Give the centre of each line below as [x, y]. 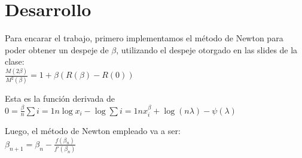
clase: [15, 61]
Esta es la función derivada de [60, 98]
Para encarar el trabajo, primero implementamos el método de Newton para [144, 38]
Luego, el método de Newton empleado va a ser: [93, 130]
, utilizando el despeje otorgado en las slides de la [207, 49]
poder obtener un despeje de [57, 49]
